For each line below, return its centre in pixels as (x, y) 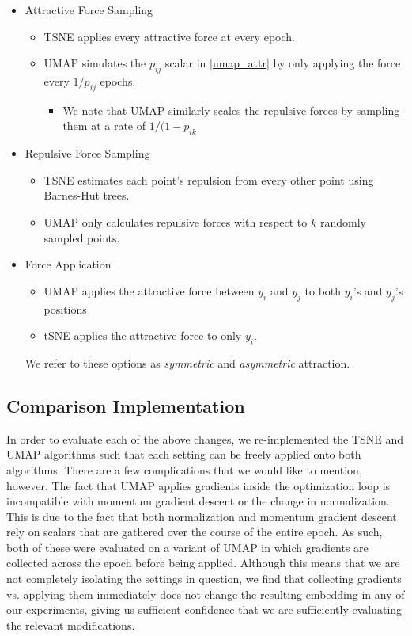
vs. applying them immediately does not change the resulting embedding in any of (206, 594)
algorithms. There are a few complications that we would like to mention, (184, 469)
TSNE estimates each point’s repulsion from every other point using (209, 179)
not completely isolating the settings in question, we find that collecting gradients (204, 579)
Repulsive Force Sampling (87, 153)
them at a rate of (104, 126)
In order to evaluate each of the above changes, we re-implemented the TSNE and (205, 438)
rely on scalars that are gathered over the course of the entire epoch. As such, (195, 532)
